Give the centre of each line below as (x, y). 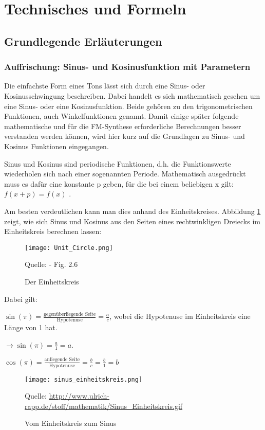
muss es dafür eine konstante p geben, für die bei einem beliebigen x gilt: (119, 183)
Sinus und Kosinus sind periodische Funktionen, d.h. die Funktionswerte (118, 163)
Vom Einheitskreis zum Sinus (71, 423)
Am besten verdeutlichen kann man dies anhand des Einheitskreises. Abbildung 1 (132, 211)
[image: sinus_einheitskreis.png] (84, 379)
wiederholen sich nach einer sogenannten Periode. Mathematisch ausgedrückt (125, 174)
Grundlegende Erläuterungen (83, 41)
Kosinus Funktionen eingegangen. (56, 146)
